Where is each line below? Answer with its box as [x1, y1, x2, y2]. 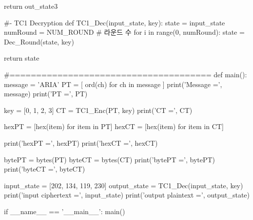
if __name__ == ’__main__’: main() [4, 206, 125, 216]
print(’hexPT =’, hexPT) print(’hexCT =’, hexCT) [4, 137, 158, 148]
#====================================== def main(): [4, 69, 247, 79]
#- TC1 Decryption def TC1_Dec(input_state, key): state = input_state [4, 17, 225, 27]
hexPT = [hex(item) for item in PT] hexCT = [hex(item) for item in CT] [4, 121, 224, 132]
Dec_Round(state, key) [4, 36, 74, 46]
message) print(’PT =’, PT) [4, 88, 88, 99]
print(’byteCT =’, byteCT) [4, 164, 85, 174]
